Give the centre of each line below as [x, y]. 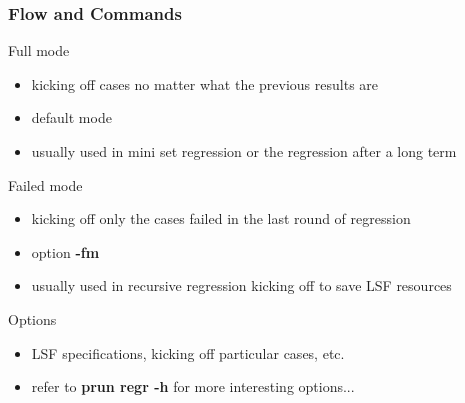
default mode [71, 117]
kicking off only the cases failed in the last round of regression [221, 218]
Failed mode [45, 184]
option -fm [65, 251]
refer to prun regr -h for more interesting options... [193, 386]
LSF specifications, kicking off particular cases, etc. [188, 352]
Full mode [39, 50]
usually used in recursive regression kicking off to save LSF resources [241, 285]
